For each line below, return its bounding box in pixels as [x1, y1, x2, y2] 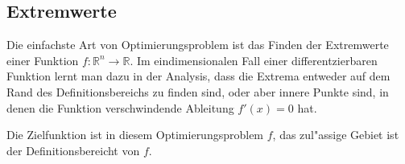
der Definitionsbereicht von [6, 141, 140, 158]
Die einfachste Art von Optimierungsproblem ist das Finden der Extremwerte [6, 36, 389, 53]
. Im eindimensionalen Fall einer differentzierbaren [130, 51, 378, 68]
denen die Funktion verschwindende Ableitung [6, 99, 234, 116]
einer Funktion [6, 51, 79, 68]
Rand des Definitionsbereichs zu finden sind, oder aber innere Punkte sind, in [6, 83, 389, 100]
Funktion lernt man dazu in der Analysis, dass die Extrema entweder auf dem [6, 68, 391, 84]
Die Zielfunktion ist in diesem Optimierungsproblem [6, 126, 264, 143]
